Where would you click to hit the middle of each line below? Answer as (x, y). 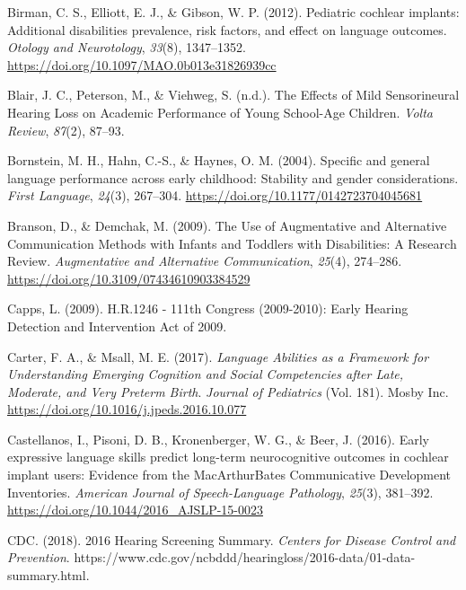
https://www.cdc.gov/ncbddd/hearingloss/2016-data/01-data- (245, 557)
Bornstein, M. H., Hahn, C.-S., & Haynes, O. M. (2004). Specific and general (219, 160)
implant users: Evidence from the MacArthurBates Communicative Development (229, 475)
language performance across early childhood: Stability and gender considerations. (233, 177)
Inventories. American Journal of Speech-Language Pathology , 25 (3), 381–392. (220, 492)
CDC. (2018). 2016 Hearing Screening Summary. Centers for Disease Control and (232, 539)
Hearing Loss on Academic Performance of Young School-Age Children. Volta (220, 112)
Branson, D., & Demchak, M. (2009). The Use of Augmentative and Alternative (227, 225)
